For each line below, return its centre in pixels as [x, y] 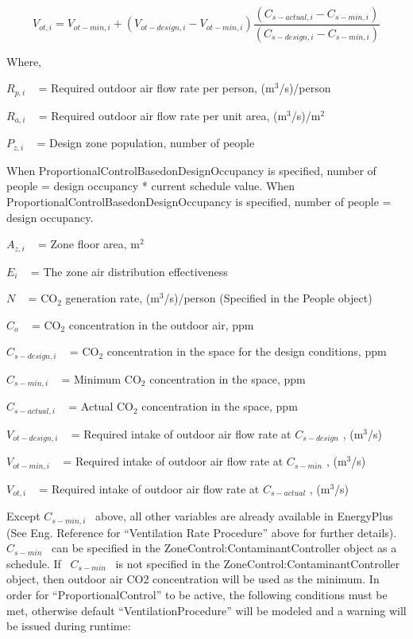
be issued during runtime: [69, 626]
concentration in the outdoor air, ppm [161, 324]
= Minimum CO [101, 378]
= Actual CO [101, 406]
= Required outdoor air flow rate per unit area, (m [163, 115]
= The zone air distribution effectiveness [129, 271]
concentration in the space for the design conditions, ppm [247, 351]
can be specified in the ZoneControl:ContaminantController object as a [224, 548]
